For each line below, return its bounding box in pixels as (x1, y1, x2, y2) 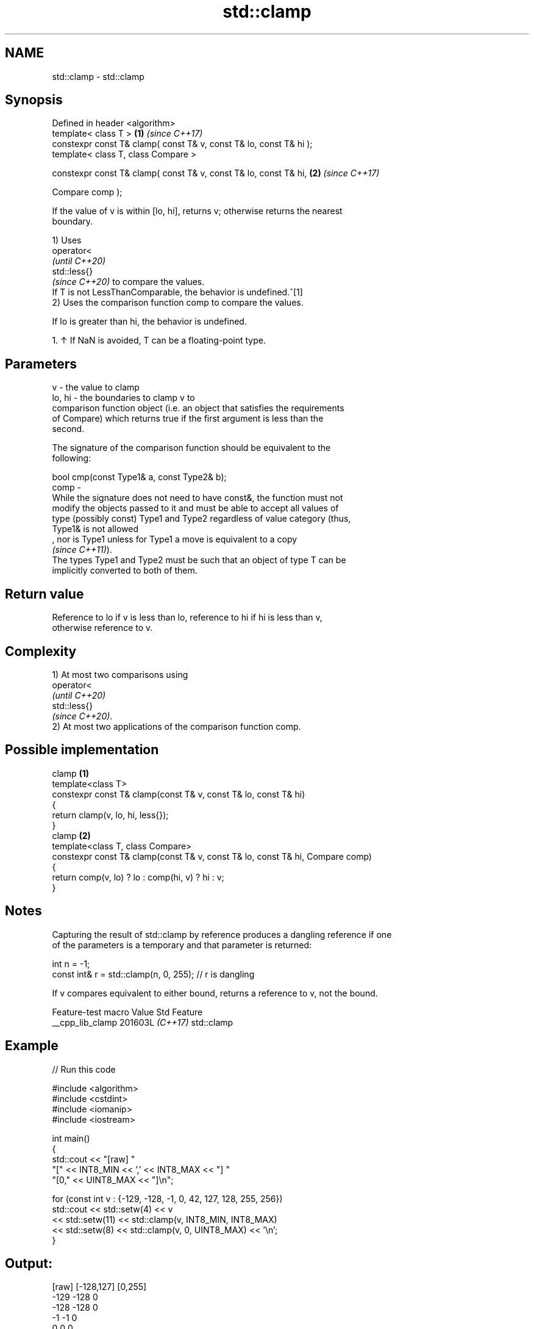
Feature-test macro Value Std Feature (52, 1006, 203, 1017)
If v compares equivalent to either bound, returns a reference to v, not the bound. (52, 987, 378, 998)
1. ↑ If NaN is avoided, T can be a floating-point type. (52, 335, 266, 346)
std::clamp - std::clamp (52, 71, 144, 82)
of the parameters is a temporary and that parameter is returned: (52, 939, 312, 950)
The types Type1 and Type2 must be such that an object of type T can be (52, 555, 346, 566)
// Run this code (52, 1064, 116, 1075)
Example (5, 1038, 59, 1054)
